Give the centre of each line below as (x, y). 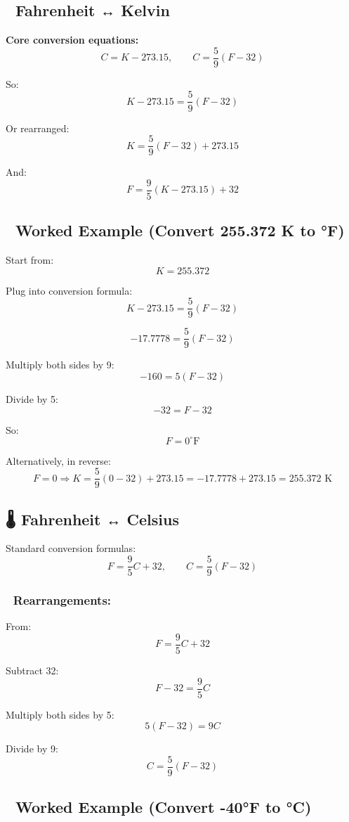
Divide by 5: (32, 398)
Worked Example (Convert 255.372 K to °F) (180, 230)
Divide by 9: (32, 749)
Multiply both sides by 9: (60, 365)
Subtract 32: (32, 670)
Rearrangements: (62, 600)
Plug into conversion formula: (69, 290)
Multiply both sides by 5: (60, 714)
